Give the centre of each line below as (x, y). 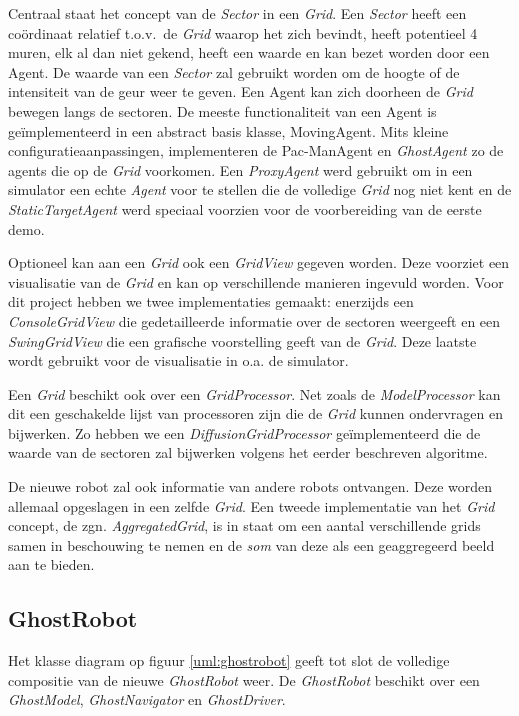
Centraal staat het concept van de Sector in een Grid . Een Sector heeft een (237, 13)
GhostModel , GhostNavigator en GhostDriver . (147, 699)
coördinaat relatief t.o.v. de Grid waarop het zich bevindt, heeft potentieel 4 (243, 32)
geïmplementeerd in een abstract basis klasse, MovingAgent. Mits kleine (228, 130)
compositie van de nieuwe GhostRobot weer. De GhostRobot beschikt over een (244, 679)
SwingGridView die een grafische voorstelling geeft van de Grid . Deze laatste (242, 340)
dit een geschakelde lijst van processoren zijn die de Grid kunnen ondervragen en (255, 413)
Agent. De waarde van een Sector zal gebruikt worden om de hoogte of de (234, 71)
